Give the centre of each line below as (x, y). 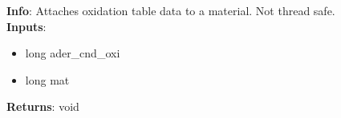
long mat (47, 79)
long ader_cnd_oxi (73, 53)
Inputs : (26, 26)
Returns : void (43, 106)
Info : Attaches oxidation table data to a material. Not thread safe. (171, 10)
